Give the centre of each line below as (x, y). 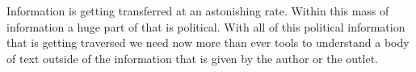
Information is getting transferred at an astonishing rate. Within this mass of (198, 11)
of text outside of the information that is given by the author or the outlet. (192, 58)
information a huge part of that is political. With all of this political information (206, 26)
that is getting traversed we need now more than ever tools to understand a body (208, 42)
